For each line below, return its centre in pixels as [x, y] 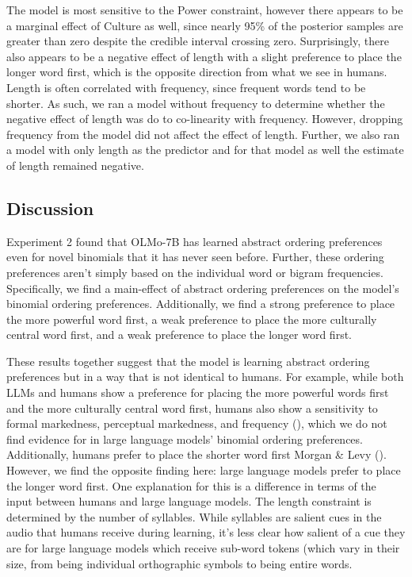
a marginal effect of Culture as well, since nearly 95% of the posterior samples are [205, 25]
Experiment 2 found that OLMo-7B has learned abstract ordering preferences [195, 241]
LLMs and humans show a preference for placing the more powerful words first [198, 392]
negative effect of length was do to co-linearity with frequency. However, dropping [205, 119]
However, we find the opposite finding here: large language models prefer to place [204, 470]
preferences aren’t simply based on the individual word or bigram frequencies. [195, 272]
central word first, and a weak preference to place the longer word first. [179, 335]
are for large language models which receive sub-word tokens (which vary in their [203, 548]
